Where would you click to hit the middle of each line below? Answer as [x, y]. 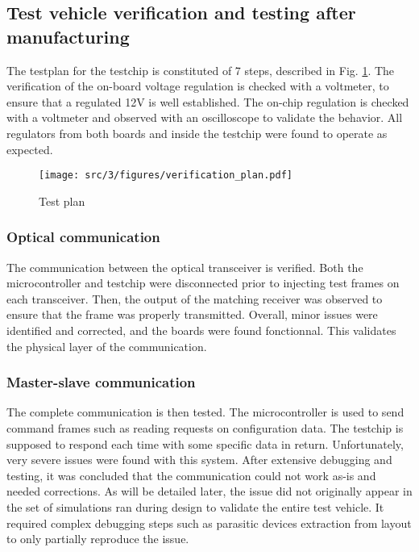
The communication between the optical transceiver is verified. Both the [185, 267]
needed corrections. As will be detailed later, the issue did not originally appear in [209, 491]
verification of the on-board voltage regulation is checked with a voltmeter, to [198, 86]
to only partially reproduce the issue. [98, 539]
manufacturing [68, 36]
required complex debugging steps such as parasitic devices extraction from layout [209, 523]
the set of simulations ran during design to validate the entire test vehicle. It [195, 506]
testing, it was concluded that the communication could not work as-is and [191, 475]
